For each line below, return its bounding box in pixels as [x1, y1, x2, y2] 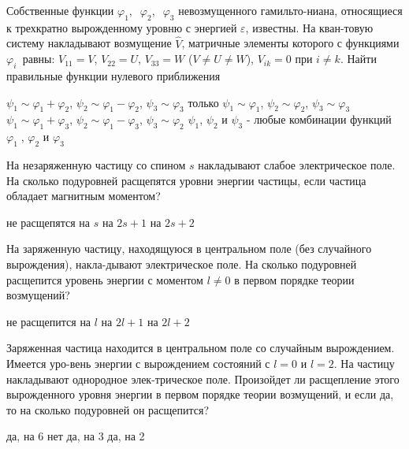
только [188, 94, 219, 110]
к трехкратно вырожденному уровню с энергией [6, 19, 237, 35]
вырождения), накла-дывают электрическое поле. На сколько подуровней [6, 255, 357, 272]
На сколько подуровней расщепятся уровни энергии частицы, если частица [6, 172, 366, 188]
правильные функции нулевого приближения [6, 68, 221, 83]
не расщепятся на [6, 213, 91, 230]
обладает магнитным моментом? [6, 187, 161, 204]
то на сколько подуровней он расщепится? [6, 401, 210, 417]
